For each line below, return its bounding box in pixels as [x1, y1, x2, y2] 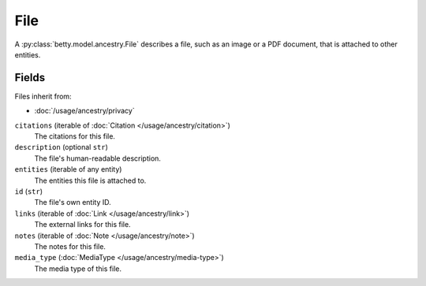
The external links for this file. [34, 220, 131, 229]
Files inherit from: [14, 91, 72, 101]
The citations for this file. [34, 132, 116, 141]
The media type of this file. [34, 264, 122, 273]
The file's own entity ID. [34, 198, 112, 207]
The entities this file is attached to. [34, 176, 147, 185]
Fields [14, 71, 46, 84]
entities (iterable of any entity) [14, 165, 122, 174]
